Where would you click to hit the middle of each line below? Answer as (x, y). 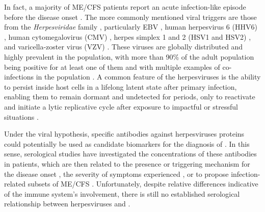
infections (19, 77)
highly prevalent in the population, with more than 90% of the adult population (129, 56)
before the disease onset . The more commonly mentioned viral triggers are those (130, 17)
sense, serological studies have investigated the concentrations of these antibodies (130, 154)
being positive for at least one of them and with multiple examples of (112, 67)
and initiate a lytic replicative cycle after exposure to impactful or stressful (121, 106)
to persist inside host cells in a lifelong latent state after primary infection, (121, 86)
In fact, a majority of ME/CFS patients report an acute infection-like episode (125, 7)
